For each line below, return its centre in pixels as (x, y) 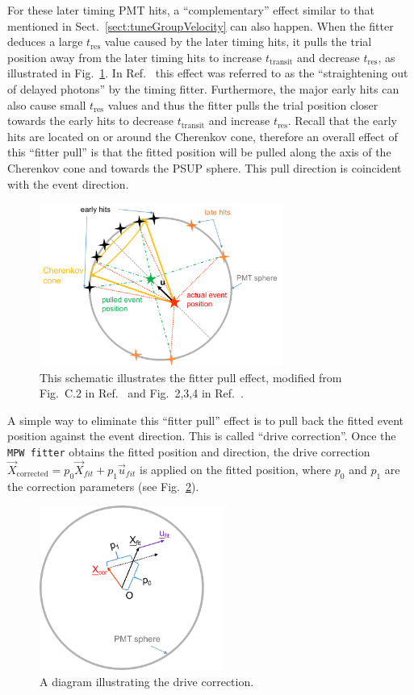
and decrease (328, 57)
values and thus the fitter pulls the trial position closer (243, 104)
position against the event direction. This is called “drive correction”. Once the (202, 436)
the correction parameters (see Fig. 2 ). (103, 486)
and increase (239, 121)
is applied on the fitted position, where (236, 469)
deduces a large (45, 42)
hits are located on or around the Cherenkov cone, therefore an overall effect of (203, 136)
